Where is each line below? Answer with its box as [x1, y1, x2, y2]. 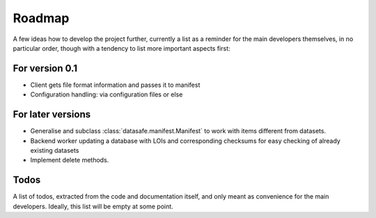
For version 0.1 [13, 62, 78, 74]
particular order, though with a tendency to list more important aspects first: [13, 44, 230, 52]
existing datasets [30, 146, 79, 154]
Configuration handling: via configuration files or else [30, 90, 183, 99]
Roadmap [13, 10, 70, 26]
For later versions [13, 108, 91, 121]
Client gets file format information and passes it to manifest [30, 81, 201, 89]
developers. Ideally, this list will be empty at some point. [13, 202, 173, 210]
